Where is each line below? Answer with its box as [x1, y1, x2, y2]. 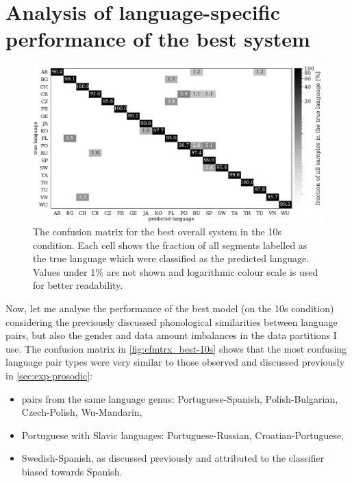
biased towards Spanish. [21, 464, 123, 478]
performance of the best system [5, 25, 310, 53]
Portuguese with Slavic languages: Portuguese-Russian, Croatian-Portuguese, [21, 427, 344, 442]
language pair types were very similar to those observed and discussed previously [5, 355, 345, 369]
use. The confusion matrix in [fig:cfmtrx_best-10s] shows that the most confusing [5, 341, 347, 355]
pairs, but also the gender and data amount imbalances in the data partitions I [5, 328, 337, 342]
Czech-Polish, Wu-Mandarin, [21, 405, 142, 419]
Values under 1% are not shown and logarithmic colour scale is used [33, 264, 318, 279]
